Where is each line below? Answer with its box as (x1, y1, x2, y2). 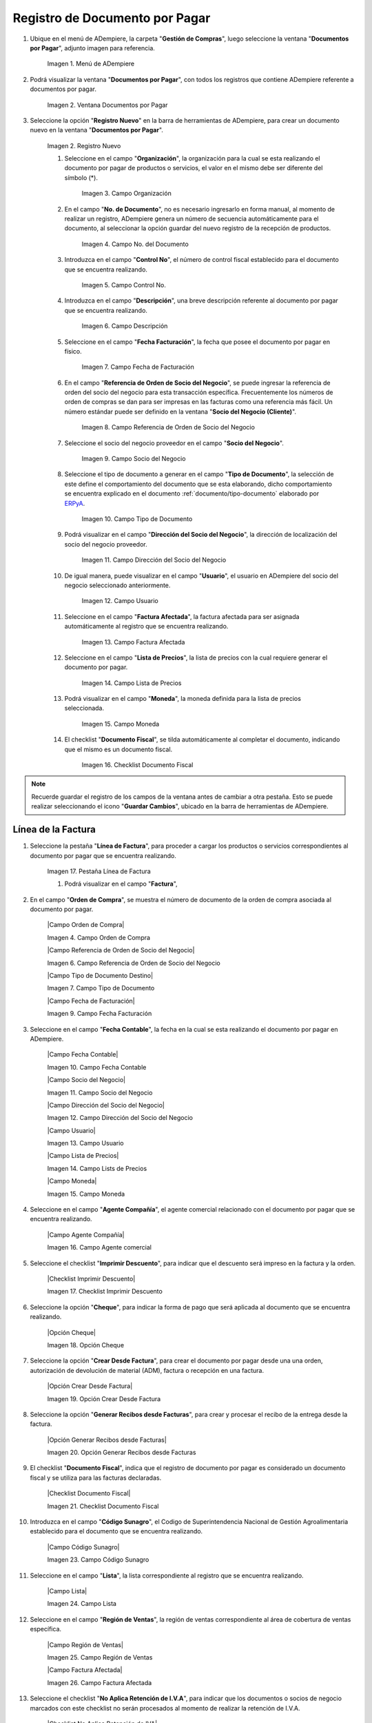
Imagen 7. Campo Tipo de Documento (47, 984, 155, 992)
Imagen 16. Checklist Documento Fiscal (81, 761, 194, 769)
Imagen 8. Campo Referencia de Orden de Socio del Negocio (81, 423, 255, 431)
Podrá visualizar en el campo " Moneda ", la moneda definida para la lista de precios (64, 695, 301, 703)
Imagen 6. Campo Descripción (81, 322, 168, 330)
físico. (64, 347, 82, 355)
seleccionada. (64, 704, 105, 713)
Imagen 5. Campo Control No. (81, 281, 167, 289)
